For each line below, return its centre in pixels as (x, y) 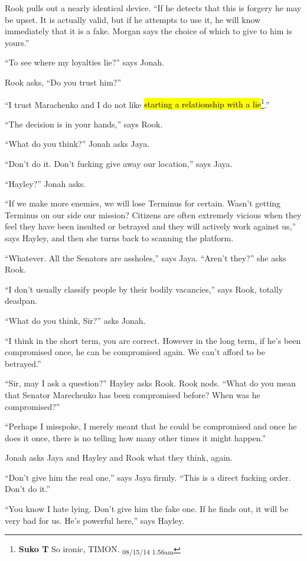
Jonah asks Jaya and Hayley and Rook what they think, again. (119, 457)
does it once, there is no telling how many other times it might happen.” (135, 437)
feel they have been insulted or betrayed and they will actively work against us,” (151, 226)
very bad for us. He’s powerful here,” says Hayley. (95, 520)
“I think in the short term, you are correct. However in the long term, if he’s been (153, 340)
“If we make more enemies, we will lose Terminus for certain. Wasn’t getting (143, 203)
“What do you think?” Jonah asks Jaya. (77, 144)
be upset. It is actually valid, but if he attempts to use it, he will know (133, 19)
